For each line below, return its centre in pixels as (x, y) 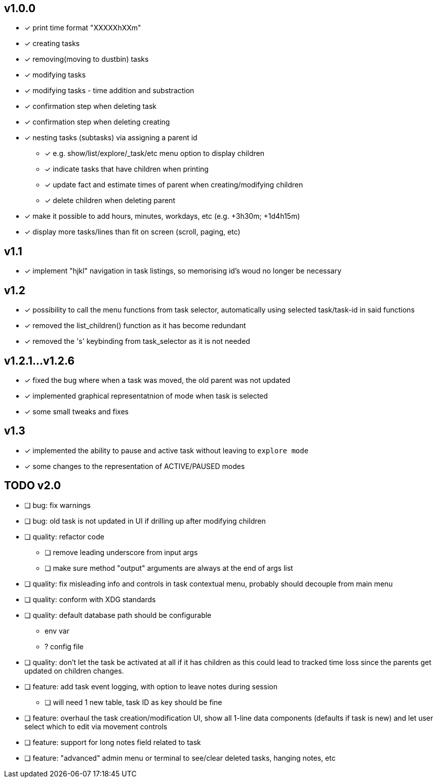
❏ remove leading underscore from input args (121, 552)
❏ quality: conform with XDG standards (90, 599)
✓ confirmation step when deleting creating (97, 122)
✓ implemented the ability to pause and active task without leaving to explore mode (167, 450)
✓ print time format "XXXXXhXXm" (83, 28)
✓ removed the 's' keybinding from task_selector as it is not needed (137, 341)
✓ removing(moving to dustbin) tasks (87, 59)
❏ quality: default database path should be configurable (118, 615)
